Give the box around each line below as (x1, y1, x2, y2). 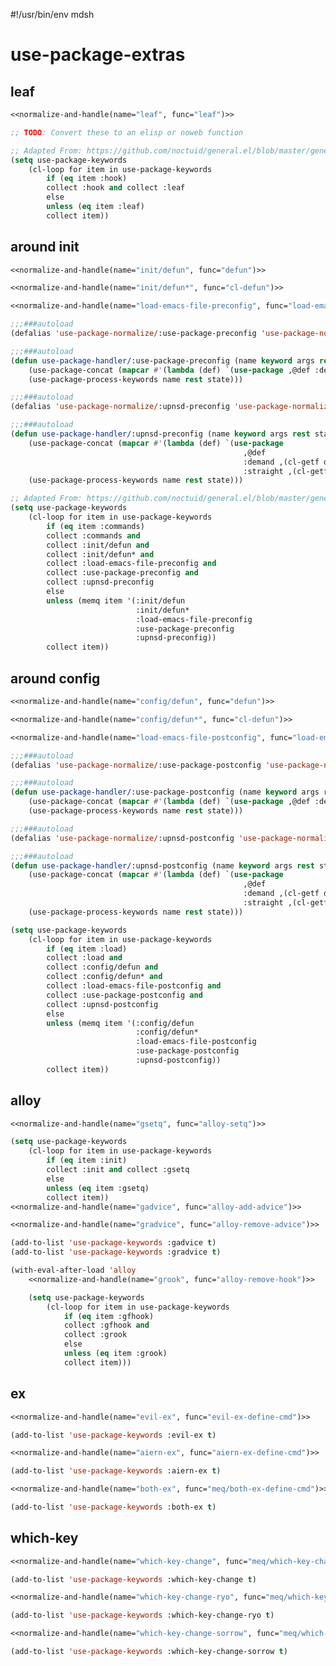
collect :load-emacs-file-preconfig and (46, 559, 217, 569)
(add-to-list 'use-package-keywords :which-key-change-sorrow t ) (10, 1647, 288, 1657)
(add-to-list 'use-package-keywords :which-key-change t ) (10, 1574, 257, 1584)
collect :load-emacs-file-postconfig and (46, 981, 222, 991)
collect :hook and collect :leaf (46, 183, 186, 193)
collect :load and (46, 953, 123, 963)
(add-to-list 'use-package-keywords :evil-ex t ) (10, 1430, 217, 1440)
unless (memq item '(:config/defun (46, 1018, 195, 1028)
